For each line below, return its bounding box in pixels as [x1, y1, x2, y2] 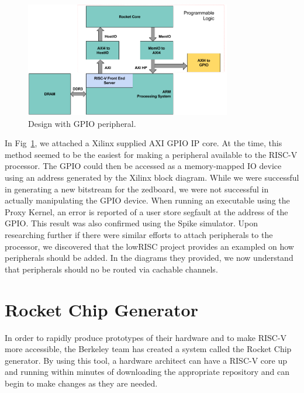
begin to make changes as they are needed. [5, 377, 158, 389]
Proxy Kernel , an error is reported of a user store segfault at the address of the [5, 205, 288, 218]
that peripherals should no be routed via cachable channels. [5, 263, 218, 275]
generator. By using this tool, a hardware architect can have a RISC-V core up [5, 354, 287, 366]
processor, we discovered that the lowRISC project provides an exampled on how [5, 240, 294, 252]
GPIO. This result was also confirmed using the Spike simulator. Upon [5, 217, 258, 229]
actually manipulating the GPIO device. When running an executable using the [5, 194, 290, 206]
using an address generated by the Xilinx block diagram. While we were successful [5, 171, 299, 184]
